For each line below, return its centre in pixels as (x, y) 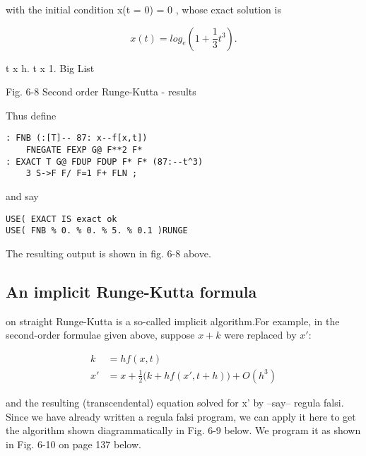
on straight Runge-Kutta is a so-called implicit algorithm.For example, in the (173, 321)
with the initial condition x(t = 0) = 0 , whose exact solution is (143, 9)
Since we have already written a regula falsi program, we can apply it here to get (181, 416)
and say (22, 196)
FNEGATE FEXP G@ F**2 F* (84, 150)
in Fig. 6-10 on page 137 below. (73, 444)
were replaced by (260, 335)
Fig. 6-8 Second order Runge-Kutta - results (101, 92)
